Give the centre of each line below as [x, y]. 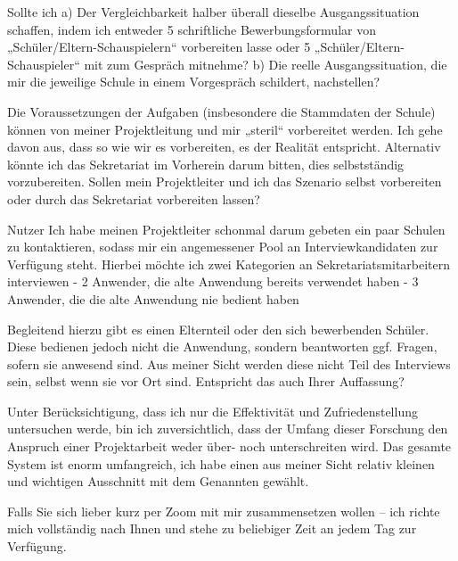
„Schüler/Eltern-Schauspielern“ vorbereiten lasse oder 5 [159, 47]
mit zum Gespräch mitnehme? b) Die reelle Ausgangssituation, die [266, 64]
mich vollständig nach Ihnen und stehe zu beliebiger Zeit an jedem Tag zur [212, 528]
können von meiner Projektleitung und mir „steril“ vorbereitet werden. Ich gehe [225, 129]
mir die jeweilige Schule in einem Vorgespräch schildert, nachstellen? [194, 82]
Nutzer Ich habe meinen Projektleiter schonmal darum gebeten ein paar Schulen [226, 229]
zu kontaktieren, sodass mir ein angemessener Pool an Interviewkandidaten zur [223, 247]
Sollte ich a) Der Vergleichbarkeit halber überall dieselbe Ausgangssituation [213, 12]
